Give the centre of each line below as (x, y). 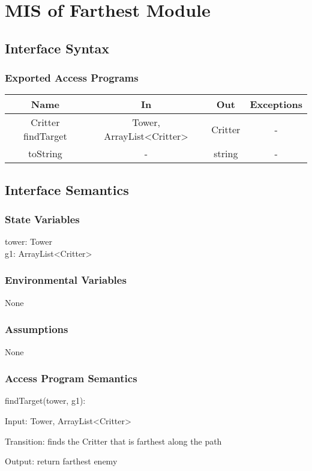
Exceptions (276, 104)
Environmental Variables (66, 280)
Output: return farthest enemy (61, 461)
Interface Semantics (67, 189)
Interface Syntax (57, 48)
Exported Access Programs (72, 78)
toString (45, 154)
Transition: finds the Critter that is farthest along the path (113, 441)
